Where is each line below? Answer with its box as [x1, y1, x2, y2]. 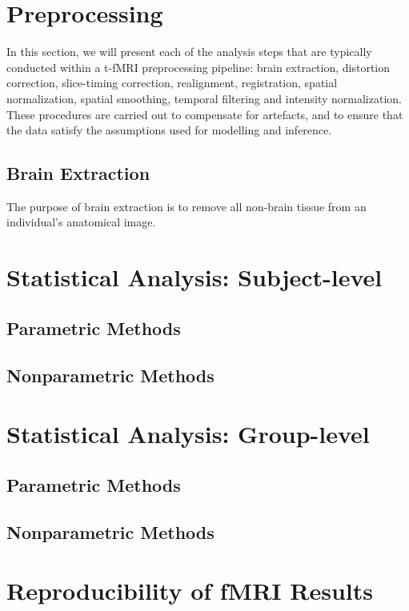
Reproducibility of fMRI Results [6, 574, 373, 607]
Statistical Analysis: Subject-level [6, 261, 383, 294]
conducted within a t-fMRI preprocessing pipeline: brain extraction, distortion [6, 58, 391, 75]
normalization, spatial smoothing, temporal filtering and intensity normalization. [6, 90, 402, 106]
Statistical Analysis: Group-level [6, 417, 370, 450]
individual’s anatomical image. [6, 214, 156, 230]
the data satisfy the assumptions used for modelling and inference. [6, 122, 332, 138]
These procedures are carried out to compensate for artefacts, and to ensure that [6, 106, 403, 122]
